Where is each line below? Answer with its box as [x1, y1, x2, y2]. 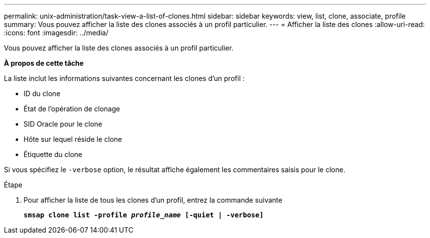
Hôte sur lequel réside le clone [24, 135, 122, 143]
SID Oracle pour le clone [24, 120, 103, 128]
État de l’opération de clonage [24, 105, 120, 113]
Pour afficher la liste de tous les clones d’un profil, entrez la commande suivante [24, 196, 283, 204]
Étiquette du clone [24, 150, 82, 159]
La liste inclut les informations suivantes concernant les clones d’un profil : [4, 74, 245, 82]
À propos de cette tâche [4, 59, 84, 67]
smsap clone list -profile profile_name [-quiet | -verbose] [24, 211, 264, 219]
